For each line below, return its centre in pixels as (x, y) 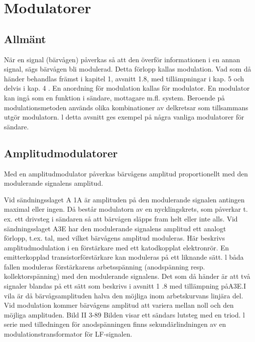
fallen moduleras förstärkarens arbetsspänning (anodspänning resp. (104, 266)
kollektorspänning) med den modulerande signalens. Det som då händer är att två (127, 276)
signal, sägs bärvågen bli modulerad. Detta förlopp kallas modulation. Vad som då (127, 69)
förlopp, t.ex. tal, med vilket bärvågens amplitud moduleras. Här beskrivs (115, 238)
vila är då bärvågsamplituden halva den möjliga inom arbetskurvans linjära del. (124, 295)
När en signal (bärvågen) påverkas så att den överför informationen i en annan (122, 59)
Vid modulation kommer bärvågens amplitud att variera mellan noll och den (119, 305)
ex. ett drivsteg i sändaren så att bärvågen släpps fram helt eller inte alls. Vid (121, 218)
